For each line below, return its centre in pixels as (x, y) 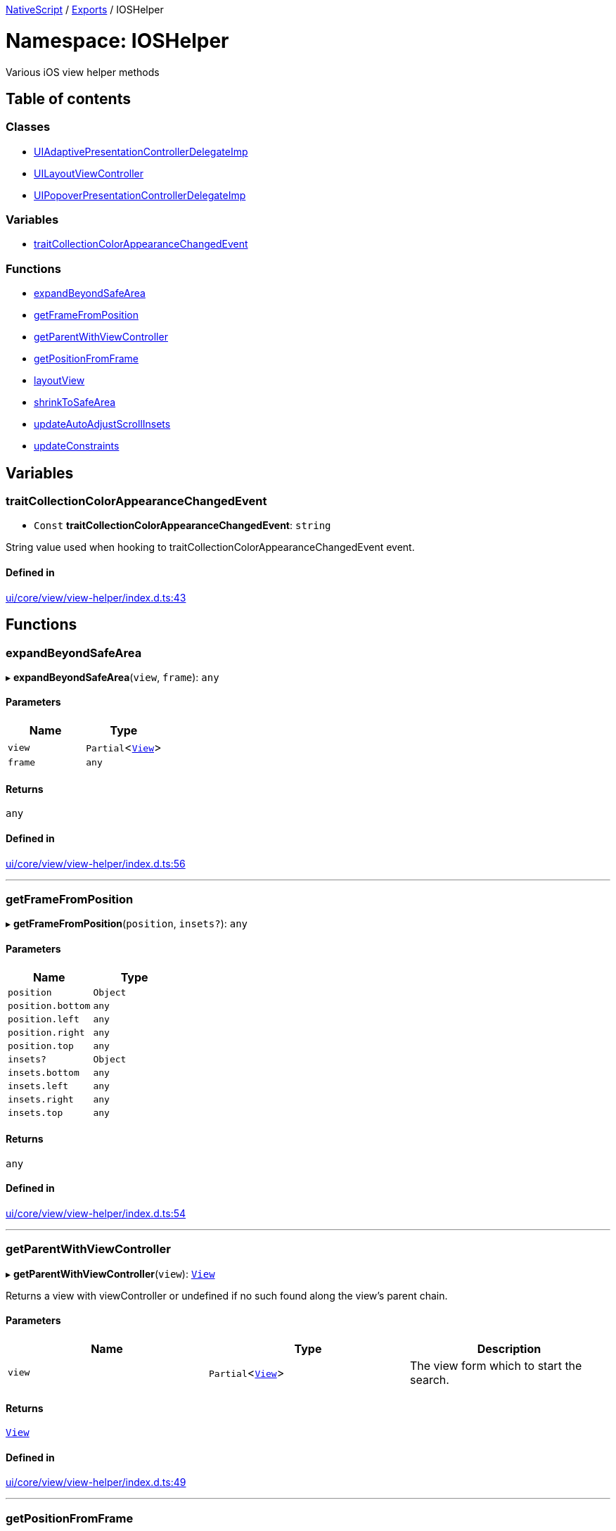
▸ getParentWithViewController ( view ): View (110, 1273)
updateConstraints (77, 446)
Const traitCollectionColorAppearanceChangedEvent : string (182, 526)
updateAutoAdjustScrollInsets (102, 424)
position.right (46, 1032)
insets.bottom (44, 1072)
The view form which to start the (496, 1365)
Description (509, 1348)
